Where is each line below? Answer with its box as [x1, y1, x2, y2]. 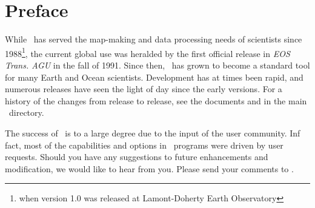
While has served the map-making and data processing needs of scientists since [5, 33, 302, 45]
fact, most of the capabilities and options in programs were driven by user [5, 138, 283, 151]
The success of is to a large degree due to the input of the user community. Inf [5, 126, 300, 139]
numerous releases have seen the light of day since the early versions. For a [5, 82, 282, 95]
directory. [8, 106, 44, 119]
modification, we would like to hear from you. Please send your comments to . [5, 162, 294, 175]
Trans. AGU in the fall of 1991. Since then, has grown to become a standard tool [5, 58, 310, 71]
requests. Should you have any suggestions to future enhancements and [5, 150, 268, 163]
